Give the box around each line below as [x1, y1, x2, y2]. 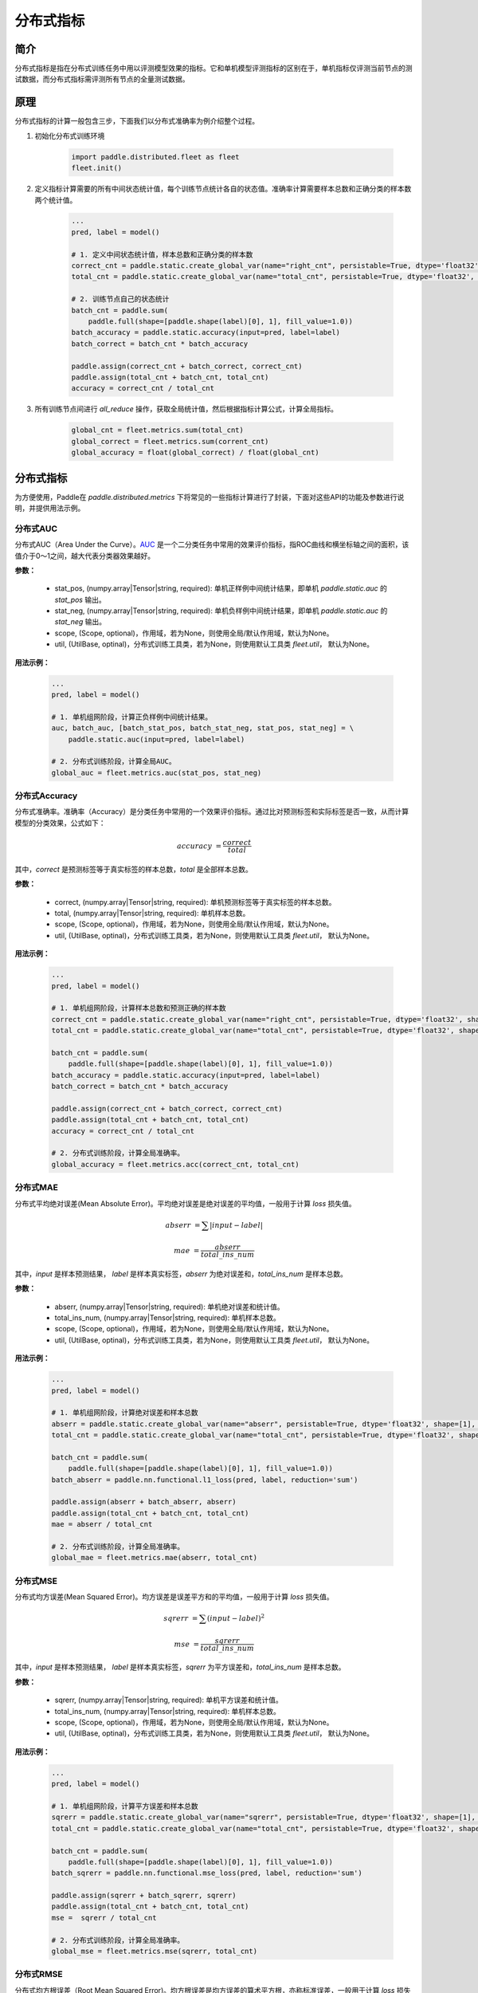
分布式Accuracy [14, 790, 78, 801]
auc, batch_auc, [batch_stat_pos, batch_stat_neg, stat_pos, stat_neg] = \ [51, 724, 355, 733]
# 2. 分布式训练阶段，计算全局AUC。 [51, 757, 177, 766]
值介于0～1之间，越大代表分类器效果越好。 [14, 551, 155, 560]
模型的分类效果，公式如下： [14, 818, 106, 827]
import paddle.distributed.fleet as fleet [71, 152, 240, 161]
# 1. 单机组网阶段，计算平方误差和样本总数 [51, 1802, 198, 1810]
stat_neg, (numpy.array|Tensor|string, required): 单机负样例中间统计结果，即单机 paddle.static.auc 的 [54, 606, 388, 615]
